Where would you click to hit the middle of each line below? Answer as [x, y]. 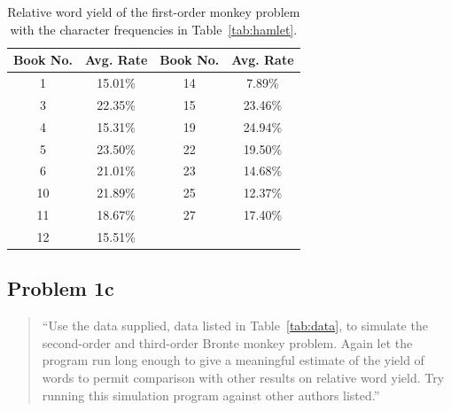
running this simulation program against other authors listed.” [211, 395]
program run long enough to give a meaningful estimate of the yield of [233, 360]
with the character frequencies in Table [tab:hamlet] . [154, 29]
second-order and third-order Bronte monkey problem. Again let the [227, 342]
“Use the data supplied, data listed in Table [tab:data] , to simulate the [235, 326]
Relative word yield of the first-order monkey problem [154, 12]
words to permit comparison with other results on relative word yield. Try [243, 378]
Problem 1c [61, 288]
